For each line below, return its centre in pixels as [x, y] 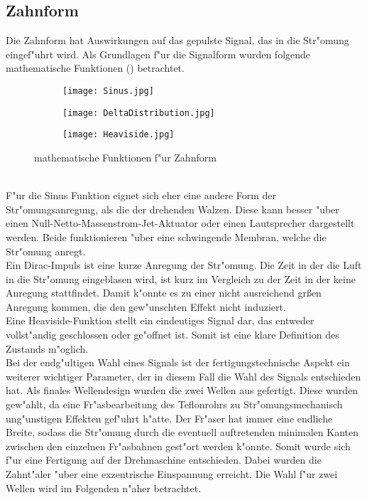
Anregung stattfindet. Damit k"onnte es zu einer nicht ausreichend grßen [164, 293]
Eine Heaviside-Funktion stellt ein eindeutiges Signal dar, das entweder [160, 320]
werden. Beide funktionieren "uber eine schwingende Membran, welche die [166, 236]
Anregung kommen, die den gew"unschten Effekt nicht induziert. [146, 306]
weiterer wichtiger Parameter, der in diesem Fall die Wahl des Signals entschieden [183, 376]
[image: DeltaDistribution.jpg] [139, 113]
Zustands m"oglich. [47, 348]
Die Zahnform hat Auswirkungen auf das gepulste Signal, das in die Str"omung [177, 40]
